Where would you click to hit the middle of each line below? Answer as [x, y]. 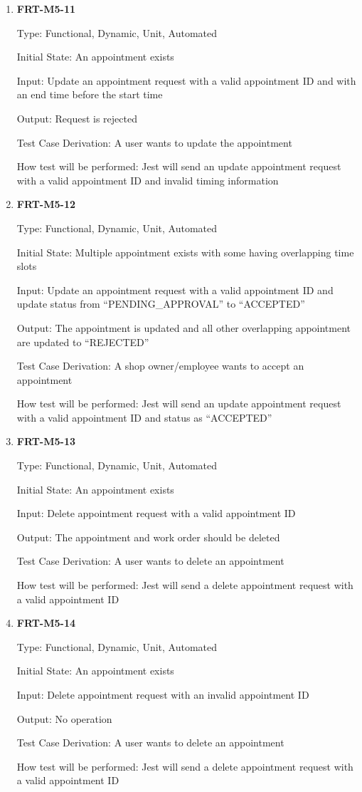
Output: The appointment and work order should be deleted [148, 537]
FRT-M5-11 [46, 9]
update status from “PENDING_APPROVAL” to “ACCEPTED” [161, 304]
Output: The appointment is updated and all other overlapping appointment [184, 327]
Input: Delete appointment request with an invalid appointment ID [163, 694]
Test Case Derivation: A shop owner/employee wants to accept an [160, 366]
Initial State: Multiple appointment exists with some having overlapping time [185, 252]
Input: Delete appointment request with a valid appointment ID [156, 513]
